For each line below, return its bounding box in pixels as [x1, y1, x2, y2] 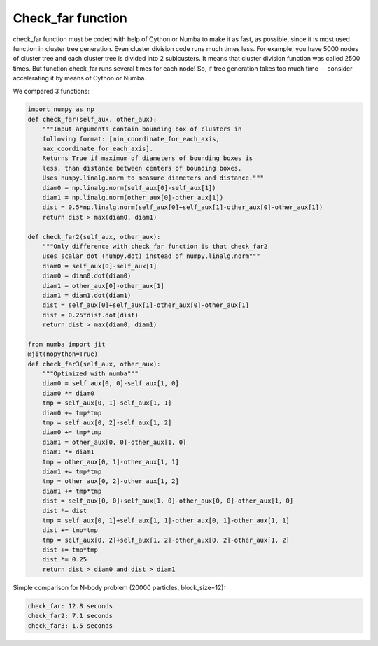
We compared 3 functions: [13, 87, 90, 95]
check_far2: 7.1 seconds [27, 612, 113, 620]
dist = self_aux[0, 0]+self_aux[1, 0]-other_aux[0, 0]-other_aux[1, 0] [42, 497, 294, 505]
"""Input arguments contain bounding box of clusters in [42, 125, 242, 133]
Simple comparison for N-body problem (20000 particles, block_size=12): [13, 583, 226, 591]
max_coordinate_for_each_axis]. [42, 145, 154, 153]
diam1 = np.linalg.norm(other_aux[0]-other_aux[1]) [42, 194, 224, 201]
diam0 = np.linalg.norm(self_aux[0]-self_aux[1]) [42, 184, 216, 192]
